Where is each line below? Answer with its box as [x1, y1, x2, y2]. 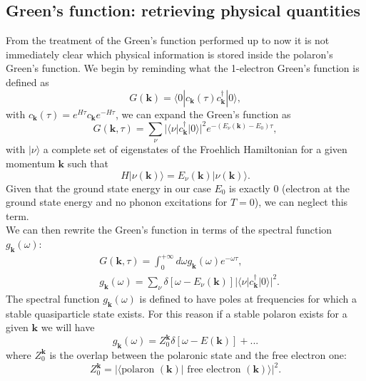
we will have [41, 320, 95, 335]
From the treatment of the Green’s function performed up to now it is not [6, 33, 330, 48]
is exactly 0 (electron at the [229, 180, 350, 195]
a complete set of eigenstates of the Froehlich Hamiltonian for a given [43, 142, 347, 157]
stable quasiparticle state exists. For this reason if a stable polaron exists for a [6, 306, 347, 320]
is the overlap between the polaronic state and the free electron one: [49, 347, 347, 362]
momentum [6, 155, 55, 170]
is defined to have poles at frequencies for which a [139, 291, 357, 306]
